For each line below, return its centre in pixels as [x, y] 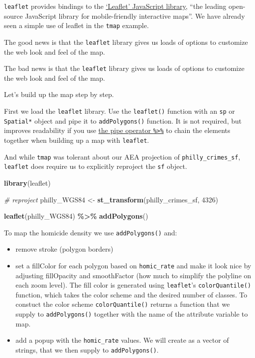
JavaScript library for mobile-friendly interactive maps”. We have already [135, 16]
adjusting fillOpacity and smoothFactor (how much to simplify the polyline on [133, 275]
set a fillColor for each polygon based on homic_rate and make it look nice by [133, 265]
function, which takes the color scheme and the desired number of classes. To [131, 294]
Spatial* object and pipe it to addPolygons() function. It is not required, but [123, 120]
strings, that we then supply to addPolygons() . [87, 350]
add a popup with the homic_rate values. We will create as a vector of [122, 340]
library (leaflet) [27, 182]
